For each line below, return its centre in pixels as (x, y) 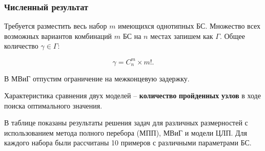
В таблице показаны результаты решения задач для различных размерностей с (126, 123)
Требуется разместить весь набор (56, 26)
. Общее (232, 36)
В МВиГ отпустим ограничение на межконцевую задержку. (97, 78)
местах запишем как (182, 36)
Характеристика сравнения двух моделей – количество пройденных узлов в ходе (132, 95)
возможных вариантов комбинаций (58, 36)
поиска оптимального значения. (53, 105)
